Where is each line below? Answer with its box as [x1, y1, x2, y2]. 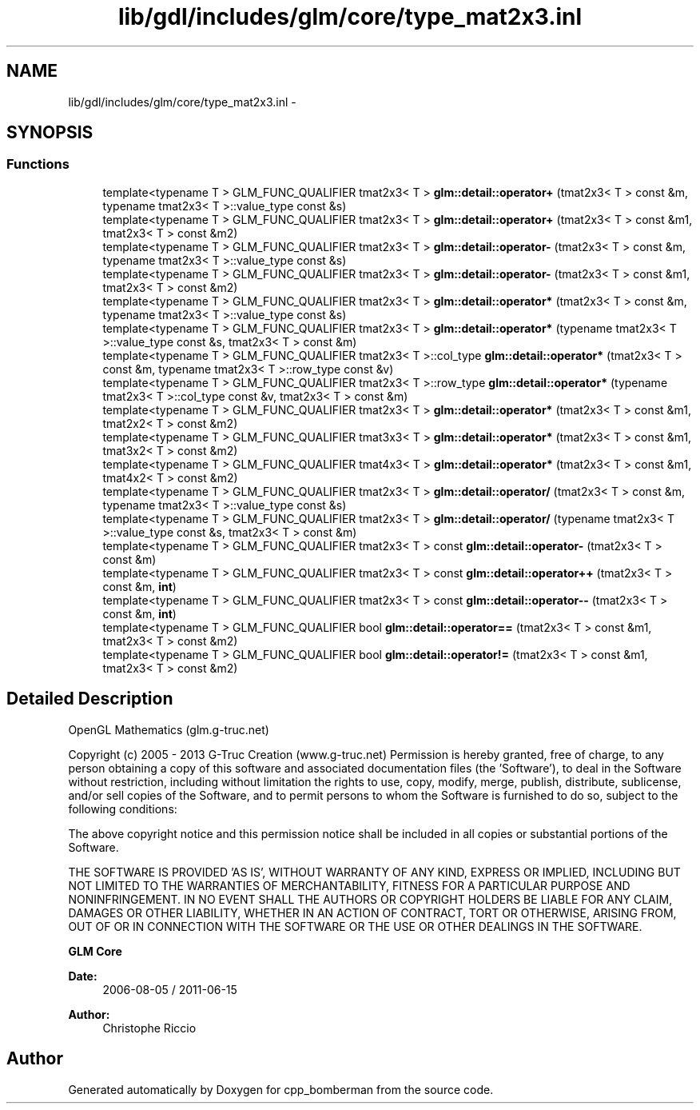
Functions [6, 156, 70, 173]
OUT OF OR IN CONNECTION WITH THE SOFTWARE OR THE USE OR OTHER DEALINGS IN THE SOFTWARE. [68, 919, 642, 933]
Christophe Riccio [102, 1020, 197, 1035]
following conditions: [68, 801, 177, 816]
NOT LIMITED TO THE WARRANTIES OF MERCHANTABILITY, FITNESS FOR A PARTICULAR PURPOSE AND [68, 878, 630, 892]
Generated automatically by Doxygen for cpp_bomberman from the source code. [68, 1082, 494, 1096]
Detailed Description [6, 689, 173, 709]
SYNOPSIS [6, 122, 93, 143]
